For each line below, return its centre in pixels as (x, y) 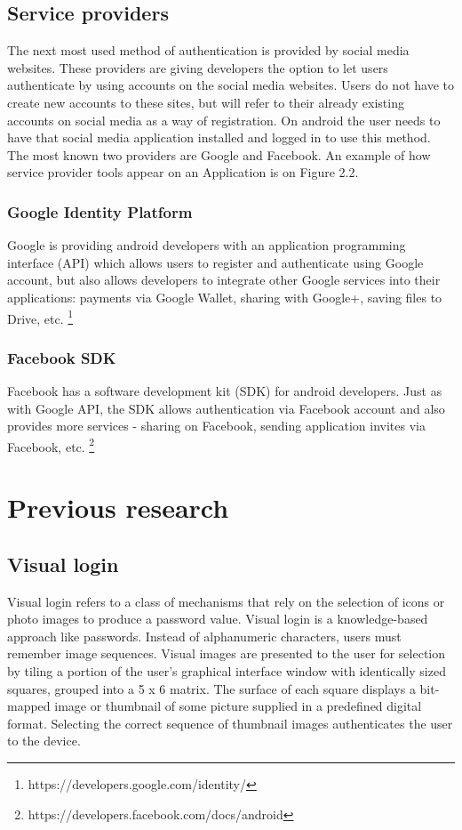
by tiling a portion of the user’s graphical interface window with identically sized (227, 671)
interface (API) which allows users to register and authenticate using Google (215, 262)
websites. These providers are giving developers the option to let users (198, 67)
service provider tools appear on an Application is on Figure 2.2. (183, 172)
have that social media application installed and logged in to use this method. (219, 137)
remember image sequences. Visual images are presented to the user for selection (227, 653)
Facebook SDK (62, 357)
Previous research (118, 508)
